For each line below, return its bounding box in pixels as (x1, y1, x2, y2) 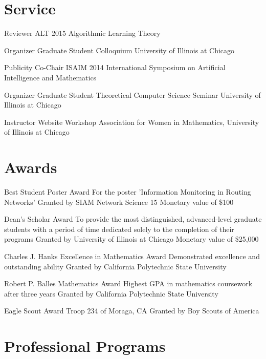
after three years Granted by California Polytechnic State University (4, 288, 218, 299)
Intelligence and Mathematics (4, 72, 97, 82)
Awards (4, 157, 57, 178)
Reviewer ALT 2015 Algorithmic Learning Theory (4, 28, 161, 38)
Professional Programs (4, 335, 166, 356)
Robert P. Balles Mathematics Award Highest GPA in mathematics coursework (4, 278, 253, 289)
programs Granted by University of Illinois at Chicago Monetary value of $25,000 (4, 234, 259, 244)
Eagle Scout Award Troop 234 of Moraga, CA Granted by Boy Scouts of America (4, 305, 259, 316)
